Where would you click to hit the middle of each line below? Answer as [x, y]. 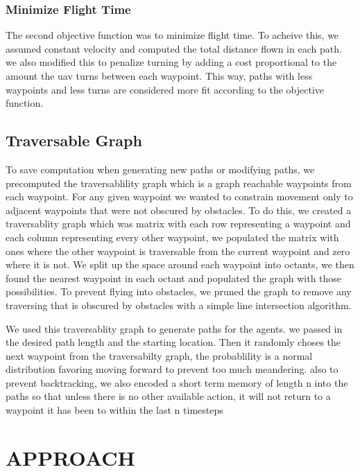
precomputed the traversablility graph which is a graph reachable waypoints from [179, 183]
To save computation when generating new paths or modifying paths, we [160, 169]
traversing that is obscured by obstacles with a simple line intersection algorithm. [179, 305]
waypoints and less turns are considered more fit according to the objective [165, 89]
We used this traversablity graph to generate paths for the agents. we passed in [174, 328]
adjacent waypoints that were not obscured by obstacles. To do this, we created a [179, 210]
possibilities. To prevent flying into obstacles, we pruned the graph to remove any [179, 291]
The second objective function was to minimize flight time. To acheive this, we [172, 35]
